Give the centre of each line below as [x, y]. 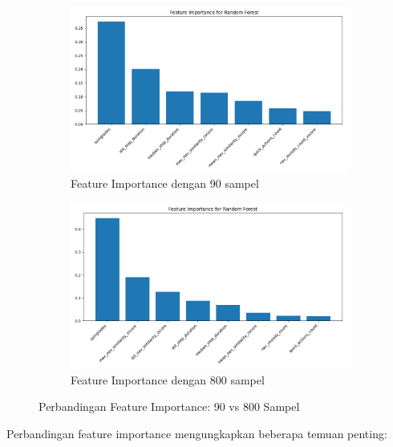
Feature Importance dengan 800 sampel [168, 379]
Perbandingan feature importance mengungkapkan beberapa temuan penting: [197, 433]
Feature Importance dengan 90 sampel [165, 183]
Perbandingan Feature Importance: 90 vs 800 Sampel [169, 406]
